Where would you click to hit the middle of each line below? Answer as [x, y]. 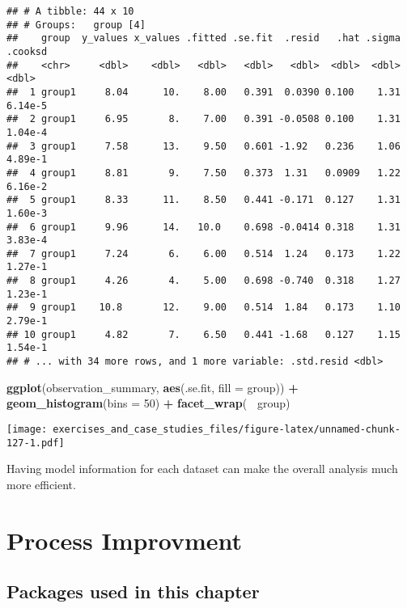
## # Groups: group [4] [76, 25]
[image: [27, 429]
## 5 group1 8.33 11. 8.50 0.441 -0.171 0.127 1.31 [203, 200]
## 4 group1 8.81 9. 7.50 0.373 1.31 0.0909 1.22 [203, 173]
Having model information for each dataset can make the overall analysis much [202, 469]
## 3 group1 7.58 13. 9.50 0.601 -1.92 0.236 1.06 [203, 146]
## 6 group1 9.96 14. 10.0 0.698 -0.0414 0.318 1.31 [203, 227]
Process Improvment [124, 540]
